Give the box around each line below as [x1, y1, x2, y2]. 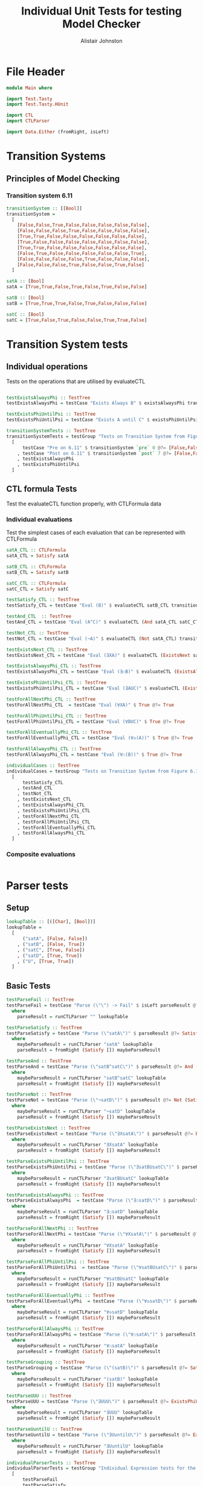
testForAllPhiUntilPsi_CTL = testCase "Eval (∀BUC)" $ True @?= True [6, 718, 185, 725]
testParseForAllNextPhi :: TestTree [6, 1225, 98, 1231]
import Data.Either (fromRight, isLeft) [6, 129, 110, 135]
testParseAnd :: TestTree [6, 1058, 71, 1064]
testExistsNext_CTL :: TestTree [6, 647, 88, 653]
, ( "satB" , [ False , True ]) [17, 941, 85, 947]
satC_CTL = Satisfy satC [6, 586, 69, 592]
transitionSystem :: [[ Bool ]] [6, 205, 83, 212]
